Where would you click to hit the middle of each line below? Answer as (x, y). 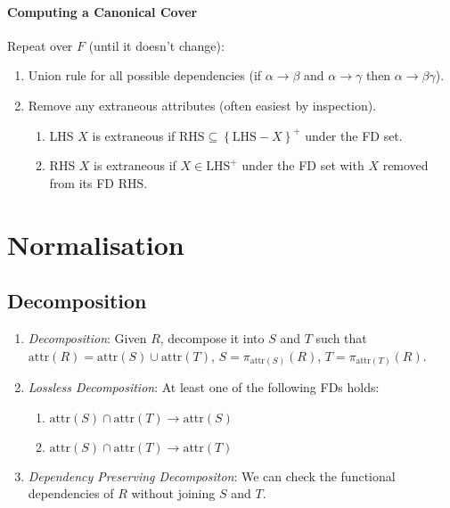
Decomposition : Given (87, 337)
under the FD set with (303, 165)
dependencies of (71, 493)
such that (341, 337)
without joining (173, 493)
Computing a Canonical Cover (102, 11)
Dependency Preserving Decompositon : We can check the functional (212, 475)
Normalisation (96, 244)
